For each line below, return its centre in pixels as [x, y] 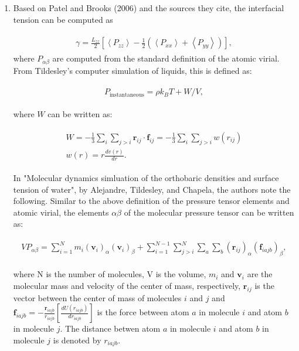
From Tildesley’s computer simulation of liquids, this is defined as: [132, 70]
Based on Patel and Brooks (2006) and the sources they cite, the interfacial [149, 8]
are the [260, 274]
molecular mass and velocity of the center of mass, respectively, [127, 285]
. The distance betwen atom [110, 328]
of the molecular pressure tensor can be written [209, 212]
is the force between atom [143, 312]
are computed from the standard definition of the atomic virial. [166, 58]
